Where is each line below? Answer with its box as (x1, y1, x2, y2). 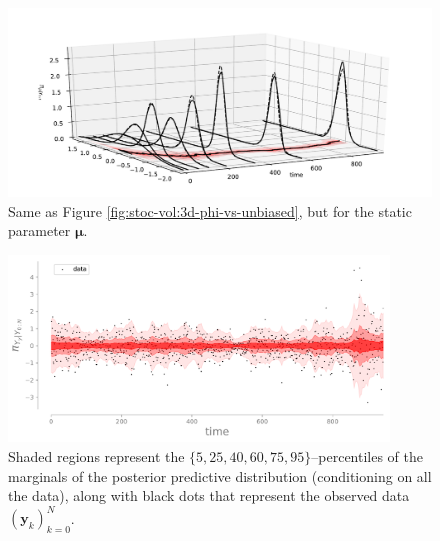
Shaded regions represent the (8, 446, 185, 467)
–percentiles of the (311, 446, 424, 467)
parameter (8, 220, 71, 241)
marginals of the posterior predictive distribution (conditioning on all (8, 465, 432, 486)
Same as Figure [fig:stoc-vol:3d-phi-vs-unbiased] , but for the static (8, 200, 412, 221)
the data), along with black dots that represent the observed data (8, 485, 410, 506)
